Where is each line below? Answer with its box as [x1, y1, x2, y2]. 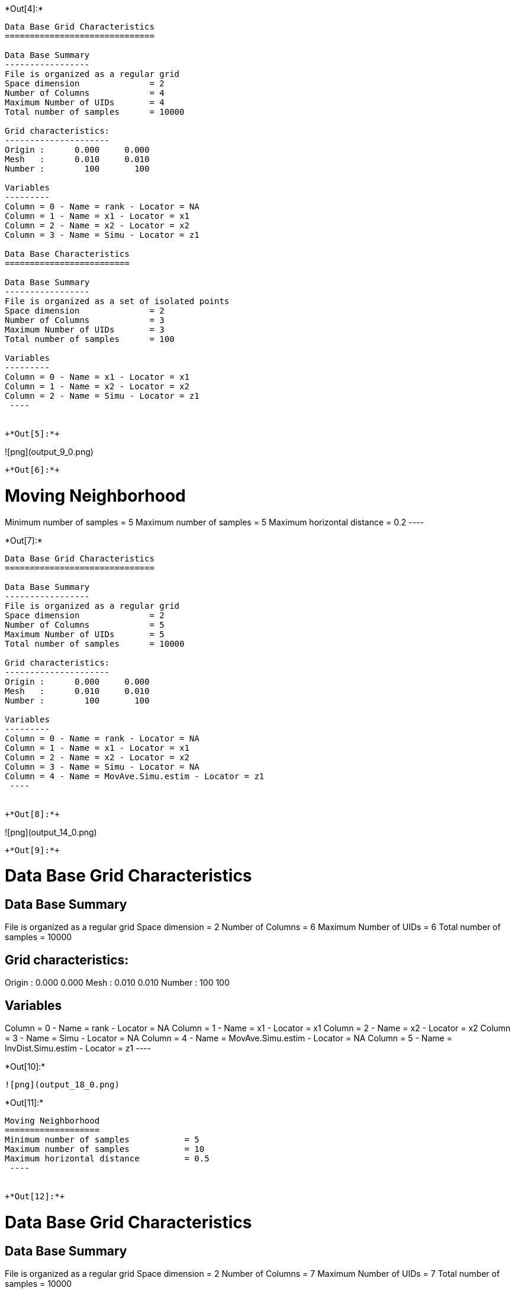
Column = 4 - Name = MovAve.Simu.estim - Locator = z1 [5, 771, 265, 781]
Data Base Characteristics [5, 249, 130, 259]
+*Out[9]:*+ [5, 845, 60, 855]
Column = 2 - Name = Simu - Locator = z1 [5, 391, 199, 401]
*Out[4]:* [5, 4, 43, 14]
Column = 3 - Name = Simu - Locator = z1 [5, 230, 199, 240]
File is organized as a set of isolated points [5, 296, 230, 306]
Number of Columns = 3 [5, 315, 165, 325]
